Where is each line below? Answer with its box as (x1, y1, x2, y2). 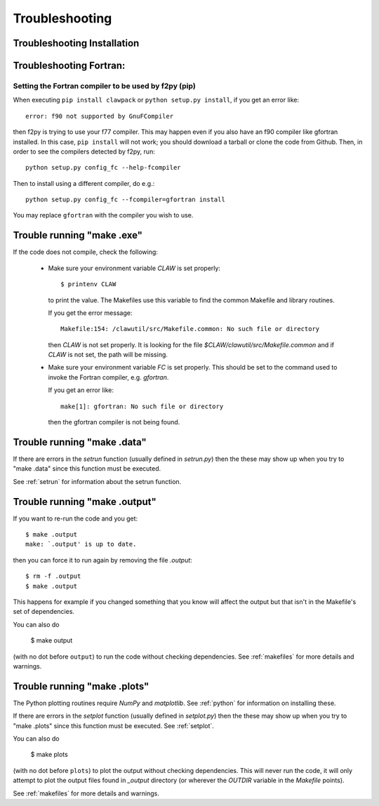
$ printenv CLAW (60, 281, 117, 288)
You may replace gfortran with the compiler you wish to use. (13, 211, 194, 220)
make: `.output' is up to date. (25, 540, 137, 549)
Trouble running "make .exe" (13, 229, 143, 241)
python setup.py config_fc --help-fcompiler (25, 163, 182, 172)
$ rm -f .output (25, 572, 81, 580)
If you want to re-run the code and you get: (13, 514, 138, 523)
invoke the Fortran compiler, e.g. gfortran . (48, 372, 169, 382)
